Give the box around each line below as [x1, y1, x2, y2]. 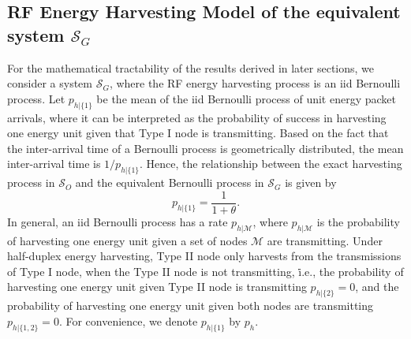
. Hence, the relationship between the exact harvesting [140, 155, 402, 172]
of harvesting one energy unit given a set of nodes [7, 232, 248, 248]
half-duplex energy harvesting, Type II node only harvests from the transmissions [7, 248, 402, 264]
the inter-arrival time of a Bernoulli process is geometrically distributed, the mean [7, 140, 404, 156]
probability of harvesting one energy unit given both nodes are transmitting [7, 297, 374, 314]
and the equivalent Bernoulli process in [75, 174, 264, 191]
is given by [285, 174, 337, 191]
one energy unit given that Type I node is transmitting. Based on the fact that [7, 125, 389, 141]
